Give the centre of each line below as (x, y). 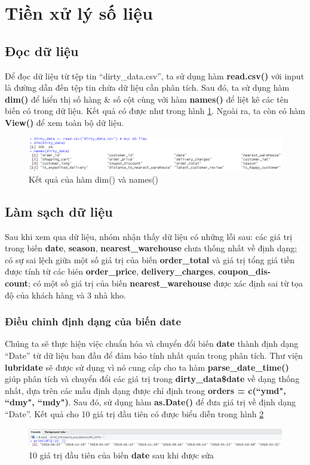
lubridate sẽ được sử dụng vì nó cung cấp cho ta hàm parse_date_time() (147, 367)
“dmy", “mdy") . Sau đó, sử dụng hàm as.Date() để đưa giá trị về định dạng (150, 402)
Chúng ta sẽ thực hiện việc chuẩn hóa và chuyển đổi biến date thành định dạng (152, 344)
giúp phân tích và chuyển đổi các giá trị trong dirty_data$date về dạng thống (152, 379)
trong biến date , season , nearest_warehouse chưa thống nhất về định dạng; (151, 248)
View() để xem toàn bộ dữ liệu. (65, 122)
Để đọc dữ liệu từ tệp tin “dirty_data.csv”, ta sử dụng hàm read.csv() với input (155, 76)
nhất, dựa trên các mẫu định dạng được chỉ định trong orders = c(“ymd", (145, 390)
